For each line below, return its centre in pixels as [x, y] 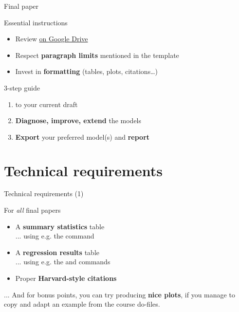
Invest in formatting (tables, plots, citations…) [86, 71]
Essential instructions [36, 22]
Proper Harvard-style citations [66, 278]
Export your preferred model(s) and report [83, 137]
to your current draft [46, 104]
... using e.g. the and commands [63, 262]
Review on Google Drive [52, 39]
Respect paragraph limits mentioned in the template [97, 55]
